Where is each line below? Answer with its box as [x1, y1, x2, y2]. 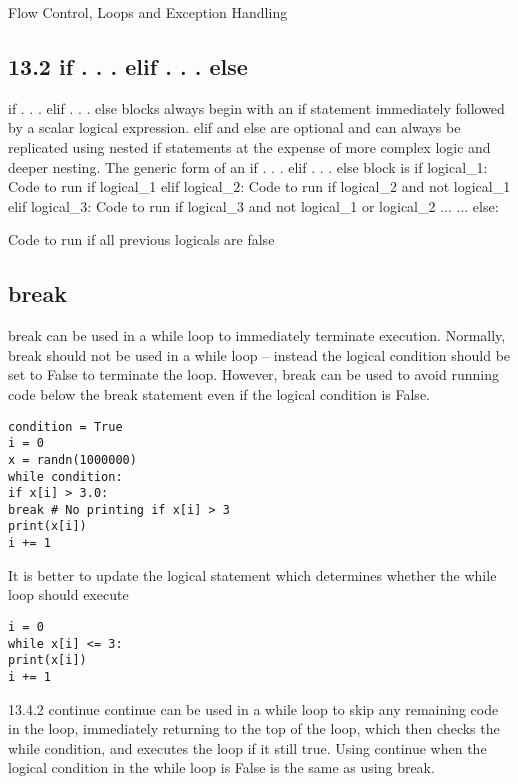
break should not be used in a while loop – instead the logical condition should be [8, 344, 511, 365]
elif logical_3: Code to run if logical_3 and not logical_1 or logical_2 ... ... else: [8, 195, 499, 216]
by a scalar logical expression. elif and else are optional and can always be [8, 117, 461, 138]
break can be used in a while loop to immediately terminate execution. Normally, [8, 325, 506, 346]
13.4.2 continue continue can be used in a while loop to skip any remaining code [8, 698, 499, 719]
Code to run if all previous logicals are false [8, 229, 275, 250]
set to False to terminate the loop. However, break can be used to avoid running [8, 364, 499, 385]
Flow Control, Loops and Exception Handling [8, 2, 288, 22]
